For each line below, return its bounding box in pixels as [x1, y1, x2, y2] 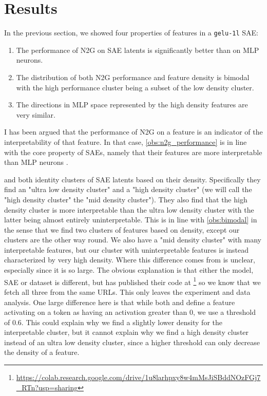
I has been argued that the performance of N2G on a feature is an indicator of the [4, 126, 263, 137]
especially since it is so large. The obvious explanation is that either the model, [4, 265, 254, 275]
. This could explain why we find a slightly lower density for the [21, 316, 223, 327]
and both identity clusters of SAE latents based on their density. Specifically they [4, 174, 261, 184]
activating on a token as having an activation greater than [4, 307, 187, 317]
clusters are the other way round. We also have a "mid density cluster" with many [4, 234, 262, 245]
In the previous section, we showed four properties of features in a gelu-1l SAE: [4, 27, 259, 38]
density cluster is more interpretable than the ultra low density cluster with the [4, 204, 254, 215]
